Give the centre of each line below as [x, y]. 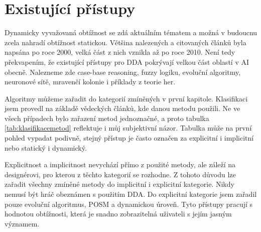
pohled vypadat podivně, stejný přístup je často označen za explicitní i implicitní [129, 138]
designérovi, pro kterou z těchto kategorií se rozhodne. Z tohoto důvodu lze [120, 174]
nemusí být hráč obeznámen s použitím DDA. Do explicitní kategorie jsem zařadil [131, 194]
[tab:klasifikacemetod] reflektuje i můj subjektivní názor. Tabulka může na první [128, 128]
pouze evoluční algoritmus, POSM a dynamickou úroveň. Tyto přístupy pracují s [129, 204]
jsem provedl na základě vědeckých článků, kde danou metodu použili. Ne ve [122, 108]
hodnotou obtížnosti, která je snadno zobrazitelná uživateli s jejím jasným [118, 214]
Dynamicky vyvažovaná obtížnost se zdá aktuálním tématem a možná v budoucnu [131, 32]
